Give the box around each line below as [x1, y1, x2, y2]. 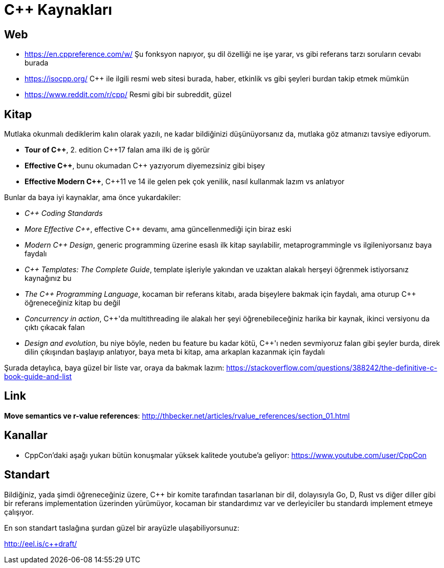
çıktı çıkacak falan [25, 323, 85, 332]
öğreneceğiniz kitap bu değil [25, 298, 121, 308]
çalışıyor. [4, 507, 34, 516]
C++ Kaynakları [4, 1, 113, 18]
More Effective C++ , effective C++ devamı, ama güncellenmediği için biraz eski [25, 225, 292, 234]
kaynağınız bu [25, 274, 72, 283]
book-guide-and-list [4, 372, 72, 381]
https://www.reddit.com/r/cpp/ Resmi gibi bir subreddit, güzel [25, 90, 232, 99]
